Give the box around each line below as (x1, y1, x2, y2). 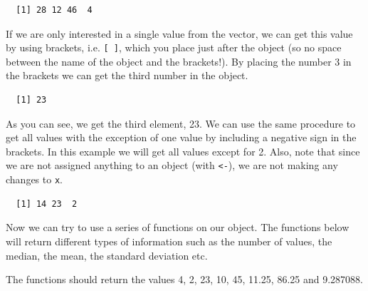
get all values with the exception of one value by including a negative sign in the (6, 130, 357, 145)
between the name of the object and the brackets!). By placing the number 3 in (6, 53, 352, 68)
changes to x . (6, 172, 63, 187)
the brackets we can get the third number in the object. (6, 68, 248, 83)
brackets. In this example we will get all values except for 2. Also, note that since (6, 143, 360, 158)
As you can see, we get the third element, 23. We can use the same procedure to (6, 116, 356, 131)
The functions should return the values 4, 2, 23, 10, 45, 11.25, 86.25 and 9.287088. (6, 272, 363, 287)
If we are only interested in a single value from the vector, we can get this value (6, 26, 353, 41)
